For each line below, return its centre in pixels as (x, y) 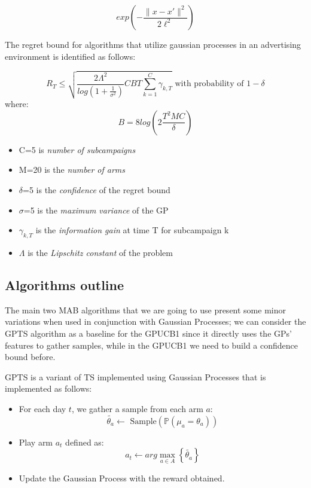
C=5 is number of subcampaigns (77, 149)
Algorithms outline (65, 285)
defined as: (85, 442)
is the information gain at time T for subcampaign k (132, 230)
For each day (42, 408)
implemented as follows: (48, 388)
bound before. (30, 357)
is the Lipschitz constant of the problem (100, 253)
